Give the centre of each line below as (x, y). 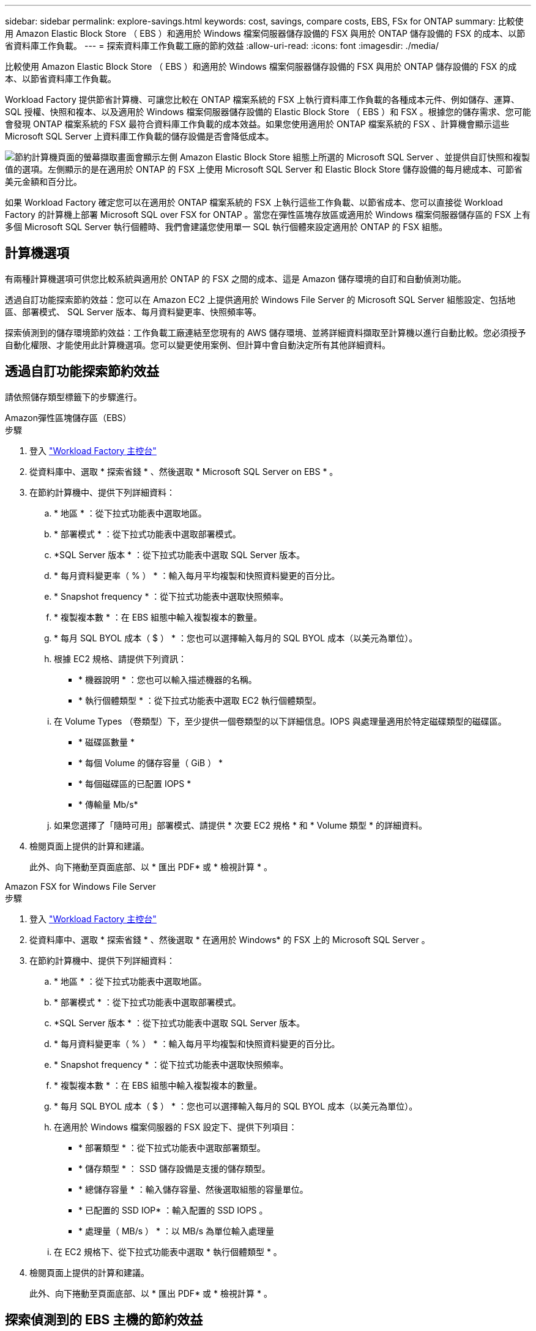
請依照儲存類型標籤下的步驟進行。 (73, 397)
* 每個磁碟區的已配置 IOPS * (135, 783)
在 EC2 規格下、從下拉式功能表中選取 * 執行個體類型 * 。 (168, 1251)
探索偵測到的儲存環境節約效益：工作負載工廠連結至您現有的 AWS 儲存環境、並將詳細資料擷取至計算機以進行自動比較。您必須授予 (266, 332)
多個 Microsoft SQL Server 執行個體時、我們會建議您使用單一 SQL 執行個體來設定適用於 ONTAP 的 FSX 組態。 (226, 227)
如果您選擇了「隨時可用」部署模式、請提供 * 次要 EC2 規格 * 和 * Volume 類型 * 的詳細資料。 (240, 825)
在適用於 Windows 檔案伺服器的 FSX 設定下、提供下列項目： (176, 1127)
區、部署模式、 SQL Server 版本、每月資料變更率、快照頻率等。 (133, 311)
